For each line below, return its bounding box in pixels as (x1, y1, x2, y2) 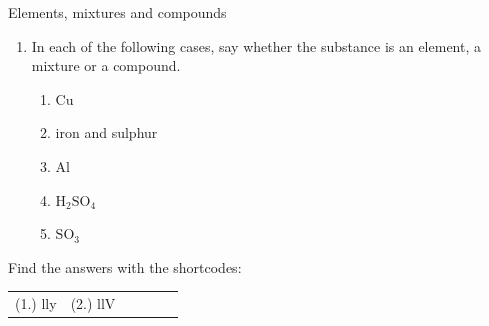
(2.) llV (70, 293, 116, 314)
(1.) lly (15, 293, 57, 314)
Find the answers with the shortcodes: (8, 256, 242, 277)
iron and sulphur (55, 122, 158, 143)
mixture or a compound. (31, 55, 181, 76)
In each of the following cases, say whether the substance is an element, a (31, 35, 481, 56)
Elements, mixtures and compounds (8, 2, 227, 22)
